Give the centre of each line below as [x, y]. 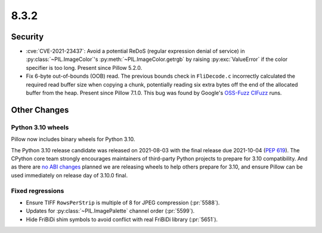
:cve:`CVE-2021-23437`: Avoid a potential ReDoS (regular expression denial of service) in [135, 51]
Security [27, 37]
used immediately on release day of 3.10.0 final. [69, 175]
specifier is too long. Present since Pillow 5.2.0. [84, 68]
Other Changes [40, 110]
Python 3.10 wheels [40, 127]
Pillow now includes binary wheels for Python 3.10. [73, 139]
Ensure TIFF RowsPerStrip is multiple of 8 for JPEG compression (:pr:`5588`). [123, 203]
